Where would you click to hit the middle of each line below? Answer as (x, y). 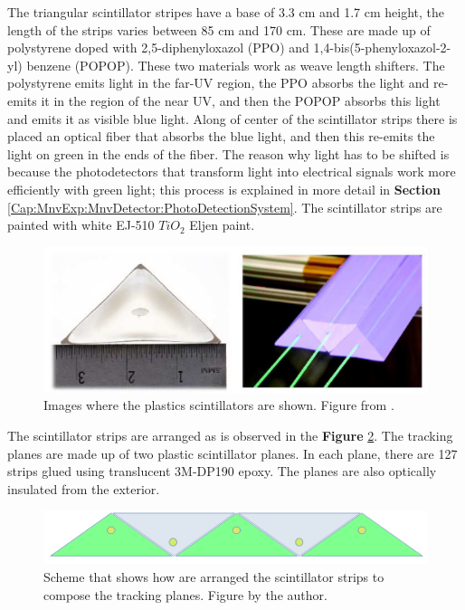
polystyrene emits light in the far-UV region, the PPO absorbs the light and (218, 83)
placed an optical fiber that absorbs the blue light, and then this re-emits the (221, 136)
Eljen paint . (222, 225)
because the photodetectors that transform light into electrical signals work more (232, 172)
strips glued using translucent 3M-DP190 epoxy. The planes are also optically (222, 471)
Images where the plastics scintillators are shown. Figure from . (219, 405)
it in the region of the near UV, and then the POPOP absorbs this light (241, 100)
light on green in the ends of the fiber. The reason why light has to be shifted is (228, 153)
